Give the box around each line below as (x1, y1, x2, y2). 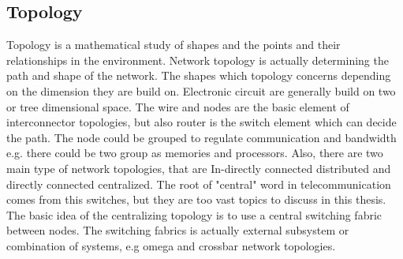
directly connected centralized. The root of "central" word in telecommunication (6, 175, 391, 192)
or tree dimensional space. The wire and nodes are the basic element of (6, 98, 349, 114)
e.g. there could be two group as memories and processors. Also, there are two (6, 145, 383, 161)
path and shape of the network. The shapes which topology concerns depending (6, 67, 391, 84)
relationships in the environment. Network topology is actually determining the (6, 51, 389, 68)
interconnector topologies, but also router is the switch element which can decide (6, 114, 397, 130)
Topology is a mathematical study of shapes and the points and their (6, 36, 341, 53)
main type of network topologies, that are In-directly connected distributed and (6, 160, 391, 176)
